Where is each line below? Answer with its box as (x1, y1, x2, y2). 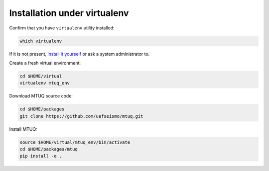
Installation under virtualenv (9, 7, 129, 18)
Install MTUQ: (9, 126, 37, 132)
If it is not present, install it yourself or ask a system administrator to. (9, 51, 150, 57)
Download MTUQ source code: (9, 93, 73, 99)
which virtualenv (19, 38, 62, 44)
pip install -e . (19, 153, 62, 159)
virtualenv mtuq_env (19, 80, 70, 86)
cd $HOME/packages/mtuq (19, 147, 78, 152)
